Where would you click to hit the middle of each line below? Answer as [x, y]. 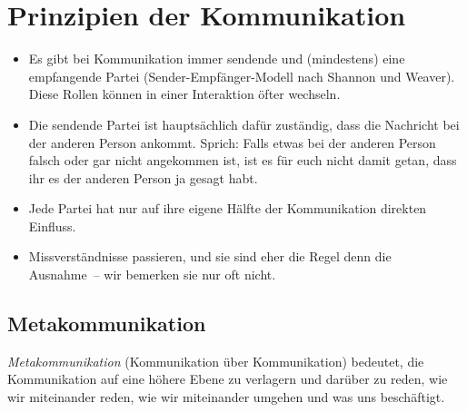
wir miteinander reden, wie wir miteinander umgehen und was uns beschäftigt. [226, 397]
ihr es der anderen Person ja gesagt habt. [143, 177]
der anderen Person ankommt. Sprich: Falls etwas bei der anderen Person [232, 142]
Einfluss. [52, 226]
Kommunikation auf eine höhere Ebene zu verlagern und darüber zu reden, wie [228, 379]
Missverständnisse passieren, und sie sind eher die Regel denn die [210, 256]
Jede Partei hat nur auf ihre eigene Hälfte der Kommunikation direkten [228, 208]
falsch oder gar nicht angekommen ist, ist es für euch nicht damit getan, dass [243, 160]
